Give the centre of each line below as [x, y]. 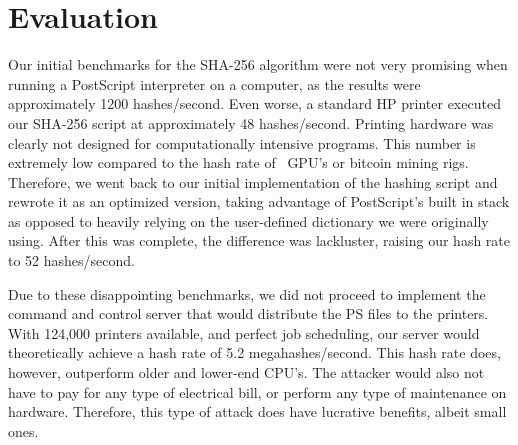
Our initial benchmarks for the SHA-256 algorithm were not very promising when [258, 64]
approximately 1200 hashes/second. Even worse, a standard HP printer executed [254, 103]
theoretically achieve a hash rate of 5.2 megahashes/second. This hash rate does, [254, 352]
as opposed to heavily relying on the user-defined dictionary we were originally [248, 220]
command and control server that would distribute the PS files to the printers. [248, 313]
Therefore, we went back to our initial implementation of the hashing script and [253, 181]
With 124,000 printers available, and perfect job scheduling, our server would [244, 332]
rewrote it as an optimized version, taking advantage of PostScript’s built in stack [259, 201]
